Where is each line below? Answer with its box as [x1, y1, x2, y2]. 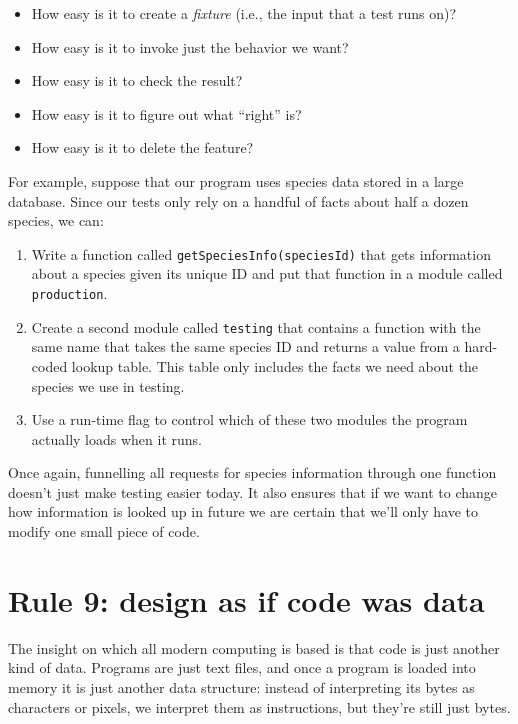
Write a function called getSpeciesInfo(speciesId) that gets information [31, 243, 491, 264]
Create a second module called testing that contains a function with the [31, 316, 481, 337]
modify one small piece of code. [8, 521, 200, 542]
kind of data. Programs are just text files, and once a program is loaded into [8, 657, 476, 678]
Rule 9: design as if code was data [8, 579, 485, 620]
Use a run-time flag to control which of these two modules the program [31, 409, 468, 430]
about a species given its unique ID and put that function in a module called [31, 263, 503, 284]
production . [31, 283, 108, 303]
